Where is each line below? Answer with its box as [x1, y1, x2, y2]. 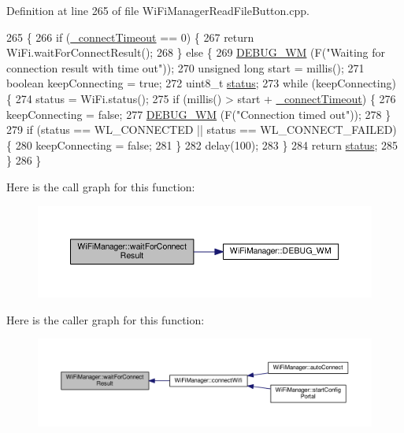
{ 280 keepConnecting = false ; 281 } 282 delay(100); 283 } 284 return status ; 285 [6, 136, 398, 153]
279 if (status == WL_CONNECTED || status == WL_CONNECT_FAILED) [6, 121, 397, 138]
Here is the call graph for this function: [6, 178, 195, 194]
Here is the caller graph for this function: [6, 311, 205, 328]
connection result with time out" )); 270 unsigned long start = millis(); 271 [6, 59, 365, 76]
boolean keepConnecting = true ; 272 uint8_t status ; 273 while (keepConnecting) [6, 75, 396, 91]
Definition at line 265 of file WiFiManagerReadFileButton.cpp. [6, 2, 309, 18]
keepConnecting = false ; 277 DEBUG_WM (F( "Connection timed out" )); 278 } [6, 105, 391, 122]
